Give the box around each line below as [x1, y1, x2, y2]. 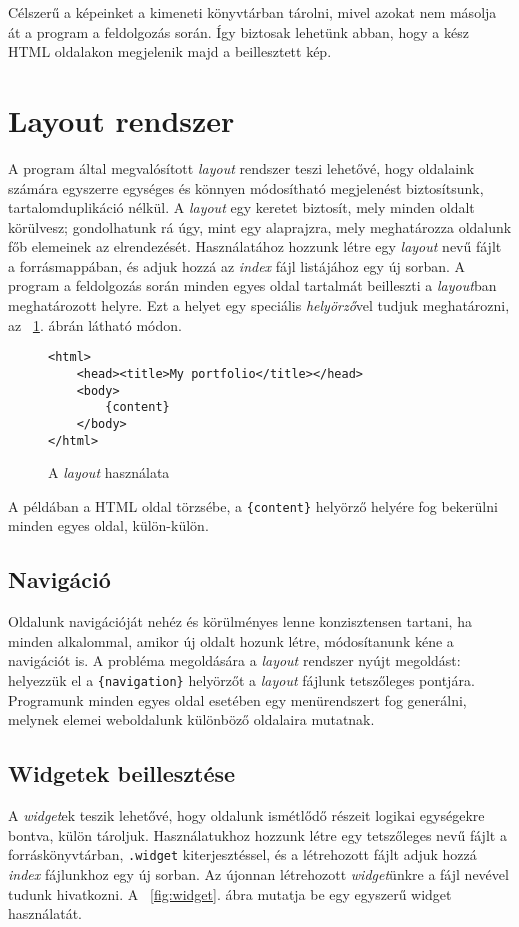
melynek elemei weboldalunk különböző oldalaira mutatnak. [8, 709, 375, 730]
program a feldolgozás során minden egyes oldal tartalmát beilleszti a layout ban [8, 275, 497, 296]
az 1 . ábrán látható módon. [8, 314, 182, 335]
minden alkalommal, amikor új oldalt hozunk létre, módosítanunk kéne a [8, 630, 454, 651]
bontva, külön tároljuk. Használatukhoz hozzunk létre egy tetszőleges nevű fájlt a [8, 824, 507, 845]
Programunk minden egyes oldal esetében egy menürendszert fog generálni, [8, 689, 467, 710]
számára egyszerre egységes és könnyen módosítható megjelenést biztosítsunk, [8, 177, 484, 198]
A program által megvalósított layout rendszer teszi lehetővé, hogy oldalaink [8, 157, 475, 178]
